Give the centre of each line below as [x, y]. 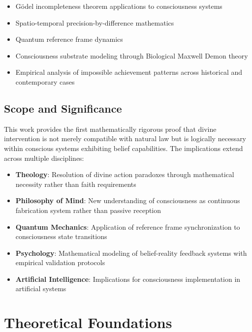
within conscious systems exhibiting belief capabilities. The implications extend [124, 148]
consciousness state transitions [61, 236]
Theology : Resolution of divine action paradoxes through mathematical [125, 174]
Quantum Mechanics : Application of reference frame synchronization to [128, 226]
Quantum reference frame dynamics [69, 39]
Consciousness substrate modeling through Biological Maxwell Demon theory [132, 55]
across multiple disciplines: [44, 158]
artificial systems [41, 288]
